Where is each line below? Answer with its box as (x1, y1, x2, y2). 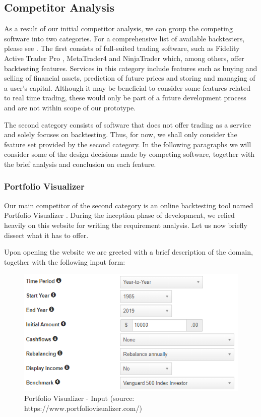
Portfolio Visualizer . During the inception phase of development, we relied (4, 210, 235, 220)
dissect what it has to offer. (4, 229, 89, 240)
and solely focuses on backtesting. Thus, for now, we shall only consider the (4, 129, 237, 140)
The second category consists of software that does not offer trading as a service (4, 119, 251, 130)
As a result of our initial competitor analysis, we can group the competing (4, 23, 233, 34)
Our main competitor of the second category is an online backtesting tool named (4, 200, 253, 210)
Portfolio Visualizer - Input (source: (24, 393, 135, 403)
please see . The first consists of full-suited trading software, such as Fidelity (4, 43, 240, 53)
